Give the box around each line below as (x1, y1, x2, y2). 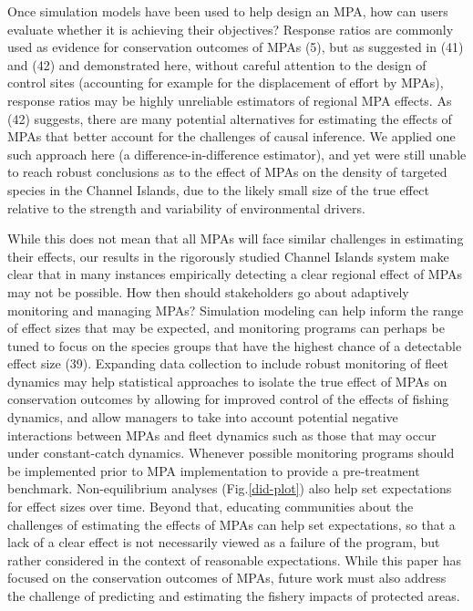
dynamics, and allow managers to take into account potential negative (7, 408, 398, 427)
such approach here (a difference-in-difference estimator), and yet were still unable (7, 144, 467, 163)
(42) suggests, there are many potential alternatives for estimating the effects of (7, 109, 452, 128)
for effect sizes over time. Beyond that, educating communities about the (7, 497, 414, 516)
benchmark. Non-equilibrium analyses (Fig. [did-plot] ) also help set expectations (7, 479, 452, 498)
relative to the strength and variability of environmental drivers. (7, 198, 365, 217)
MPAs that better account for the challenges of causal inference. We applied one (7, 127, 456, 146)
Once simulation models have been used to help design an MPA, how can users (7, 2, 448, 20)
